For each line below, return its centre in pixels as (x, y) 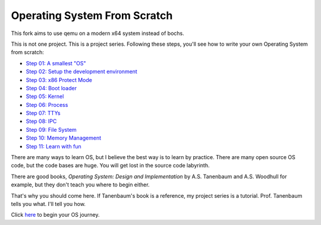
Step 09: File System (51, 129)
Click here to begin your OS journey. (56, 215)
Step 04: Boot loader (51, 88)
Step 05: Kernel (45, 96)
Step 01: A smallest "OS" (56, 63)
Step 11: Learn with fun (53, 146)
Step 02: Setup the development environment (82, 72)
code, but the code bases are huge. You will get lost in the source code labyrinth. (110, 166)
